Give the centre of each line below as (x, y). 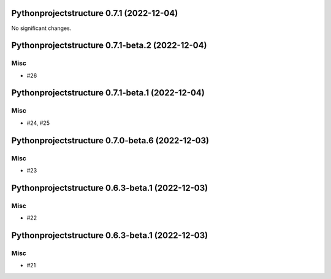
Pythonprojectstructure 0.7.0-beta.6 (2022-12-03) (110, 140)
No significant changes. (41, 28)
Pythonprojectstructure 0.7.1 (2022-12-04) (95, 13)
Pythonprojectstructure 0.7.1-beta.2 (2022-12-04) (109, 46)
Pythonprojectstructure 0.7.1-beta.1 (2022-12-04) (108, 93)
